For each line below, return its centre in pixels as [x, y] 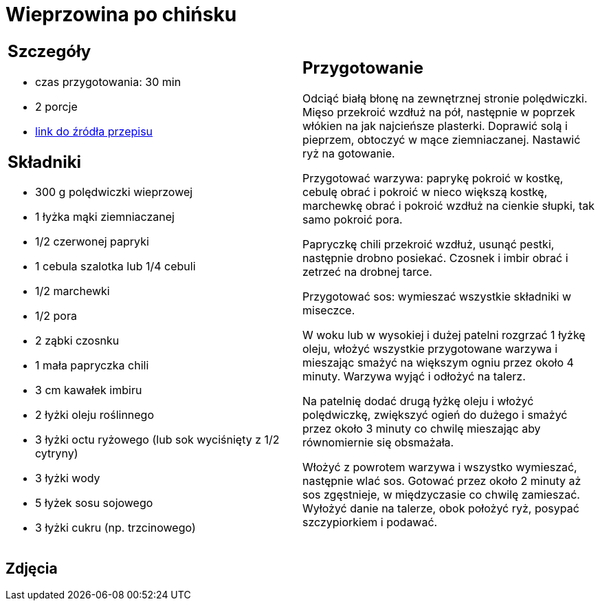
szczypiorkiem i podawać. [370, 522]
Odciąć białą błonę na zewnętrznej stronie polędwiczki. [445, 99]
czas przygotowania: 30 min [108, 82]
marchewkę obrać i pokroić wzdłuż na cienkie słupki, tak [448, 206]
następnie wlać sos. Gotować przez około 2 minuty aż [442, 481]
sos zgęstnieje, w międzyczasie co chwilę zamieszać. [441, 495]
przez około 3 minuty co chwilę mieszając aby [422, 429]
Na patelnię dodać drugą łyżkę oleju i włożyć [418, 401]
